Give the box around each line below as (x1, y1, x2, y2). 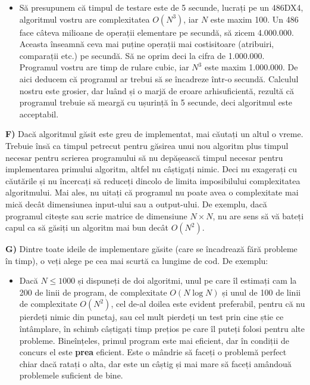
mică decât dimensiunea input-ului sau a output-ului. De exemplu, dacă (5, 197, 267, 210)
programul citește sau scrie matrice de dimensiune (5, 209, 187, 222)
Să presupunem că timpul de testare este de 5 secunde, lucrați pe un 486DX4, (19, 1, 303, 13)
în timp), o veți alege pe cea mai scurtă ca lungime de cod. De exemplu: (5, 254, 268, 266)
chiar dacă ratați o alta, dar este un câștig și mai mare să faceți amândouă (19, 357, 292, 370)
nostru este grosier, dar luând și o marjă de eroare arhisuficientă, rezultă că (19, 84, 294, 97)
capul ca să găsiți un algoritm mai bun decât (5, 221, 168, 234)
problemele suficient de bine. (19, 369, 123, 381)
